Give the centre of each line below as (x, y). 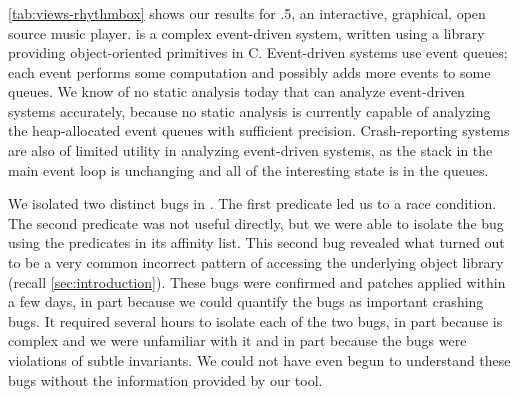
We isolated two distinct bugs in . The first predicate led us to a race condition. (252, 203)
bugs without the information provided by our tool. (165, 379)
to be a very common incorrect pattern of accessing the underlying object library (256, 262)
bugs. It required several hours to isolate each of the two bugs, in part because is (255, 320)
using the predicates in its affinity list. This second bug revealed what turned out (256, 242)
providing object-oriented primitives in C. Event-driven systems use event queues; (258, 52)
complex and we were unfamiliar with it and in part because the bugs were (237, 340)
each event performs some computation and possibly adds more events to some (249, 71)
